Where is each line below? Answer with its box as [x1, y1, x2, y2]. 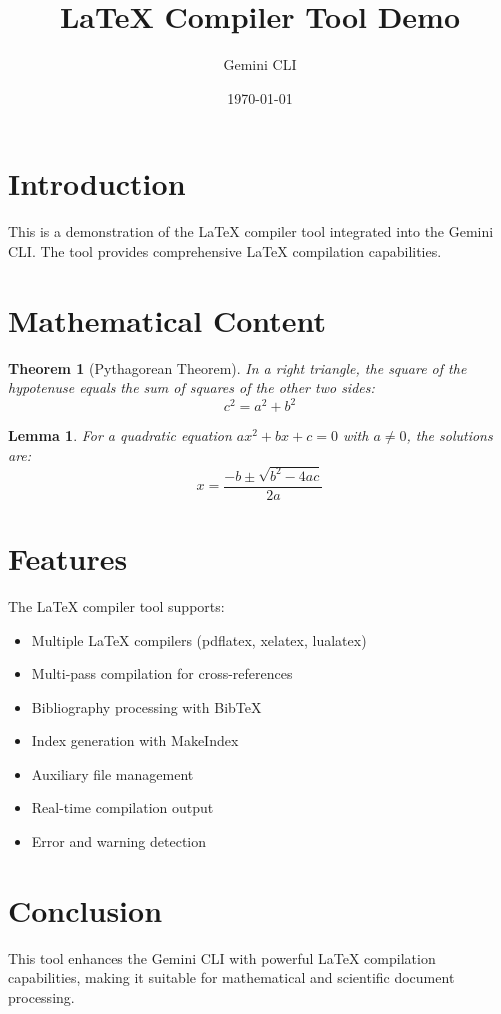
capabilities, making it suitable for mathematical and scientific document [8, 967, 455, 988]
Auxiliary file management [31, 763, 194, 784]
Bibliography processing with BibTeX [31, 696, 262, 717]
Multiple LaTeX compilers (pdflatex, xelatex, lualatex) [31, 629, 367, 650]
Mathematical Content [8, 299, 327, 340]
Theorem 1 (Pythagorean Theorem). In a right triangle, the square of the [8, 357, 467, 378]
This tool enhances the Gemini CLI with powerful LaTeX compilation [8, 947, 436, 968]
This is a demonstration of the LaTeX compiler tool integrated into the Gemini [8, 221, 494, 242]
